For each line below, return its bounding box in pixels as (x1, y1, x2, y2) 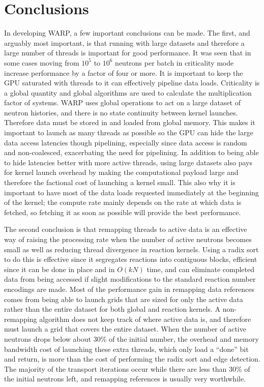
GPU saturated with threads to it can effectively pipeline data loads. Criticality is (4, 77, 260, 88)
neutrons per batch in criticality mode (115, 57, 234, 68)
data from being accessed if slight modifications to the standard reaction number (4, 274, 256, 284)
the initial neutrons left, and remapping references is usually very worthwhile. (4, 373, 246, 384)
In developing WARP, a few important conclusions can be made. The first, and (4, 27, 250, 38)
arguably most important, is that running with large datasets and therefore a (4, 37, 245, 48)
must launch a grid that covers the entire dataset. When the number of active (4, 323, 246, 334)
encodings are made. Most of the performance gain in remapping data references (4, 283, 255, 294)
